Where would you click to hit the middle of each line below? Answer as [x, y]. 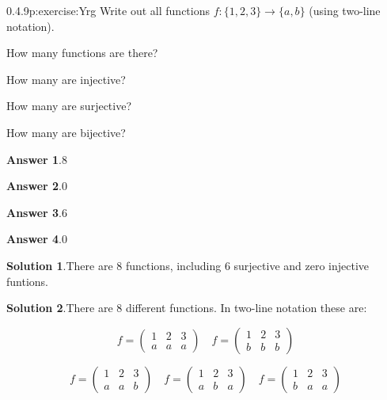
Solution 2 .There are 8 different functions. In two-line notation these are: [187, 308]
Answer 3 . [34, 212]
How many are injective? [66, 79]
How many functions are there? [82, 53]
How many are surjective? [69, 106]
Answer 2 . [34, 186]
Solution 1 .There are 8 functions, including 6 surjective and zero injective [188, 265]
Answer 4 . [34, 239]
